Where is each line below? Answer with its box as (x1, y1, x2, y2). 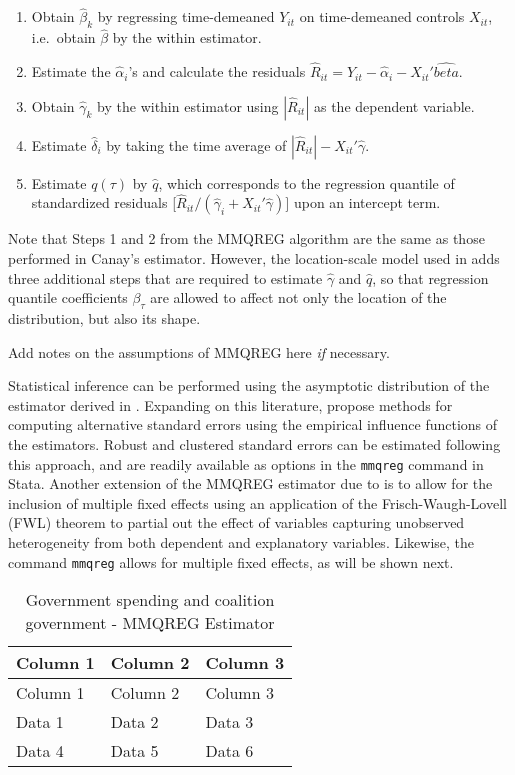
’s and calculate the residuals (128, 61, 306, 82)
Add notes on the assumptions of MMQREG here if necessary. (8, 341, 390, 362)
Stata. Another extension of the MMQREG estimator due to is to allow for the (8, 473, 493, 494)
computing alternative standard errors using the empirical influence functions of (8, 414, 498, 435)
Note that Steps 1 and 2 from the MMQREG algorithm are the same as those (8, 228, 485, 249)
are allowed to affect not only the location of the (150, 287, 447, 308)
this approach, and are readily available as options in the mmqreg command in (8, 453, 484, 474)
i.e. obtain (31, 27, 96, 48)
